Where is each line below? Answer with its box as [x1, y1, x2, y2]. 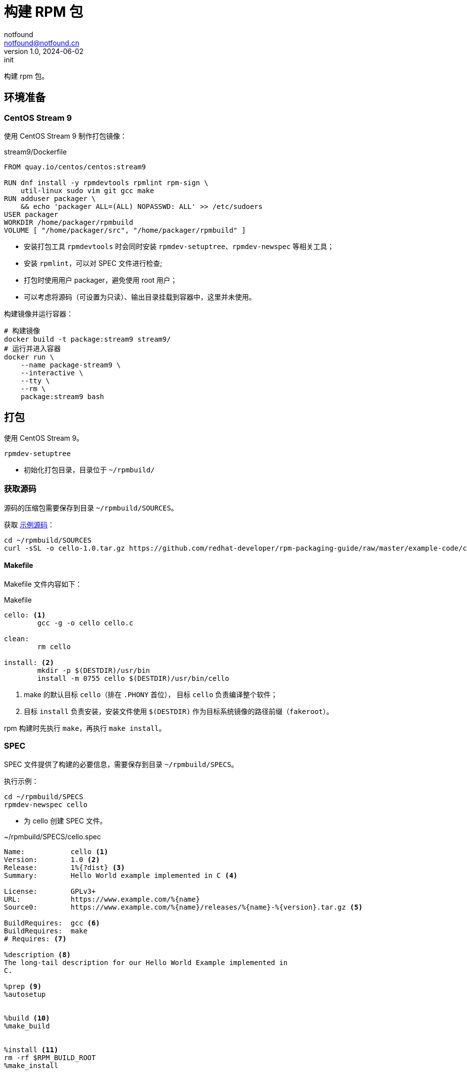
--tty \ [20, 376, 50, 385]
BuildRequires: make [4, 926, 88, 935]
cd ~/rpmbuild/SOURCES [4, 536, 92, 544]
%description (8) [4, 950, 71, 959]
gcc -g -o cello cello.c [37, 618, 134, 627]
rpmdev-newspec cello [4, 800, 88, 809]
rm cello [37, 642, 71, 651]
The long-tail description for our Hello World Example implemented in [4, 958, 288, 967]
